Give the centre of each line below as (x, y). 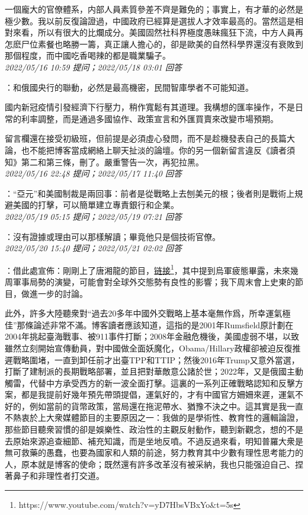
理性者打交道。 (75, 476)
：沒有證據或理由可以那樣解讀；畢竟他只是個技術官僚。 (113, 236)
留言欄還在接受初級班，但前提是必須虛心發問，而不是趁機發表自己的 (137, 138)
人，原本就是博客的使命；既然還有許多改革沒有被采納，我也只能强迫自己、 (150, 464)
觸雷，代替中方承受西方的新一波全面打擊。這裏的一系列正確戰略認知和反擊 (150, 383)
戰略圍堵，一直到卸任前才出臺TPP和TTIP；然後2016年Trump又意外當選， (156, 359)
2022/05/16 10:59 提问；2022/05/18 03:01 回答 (93, 67)
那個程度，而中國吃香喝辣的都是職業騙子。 (88, 55)
